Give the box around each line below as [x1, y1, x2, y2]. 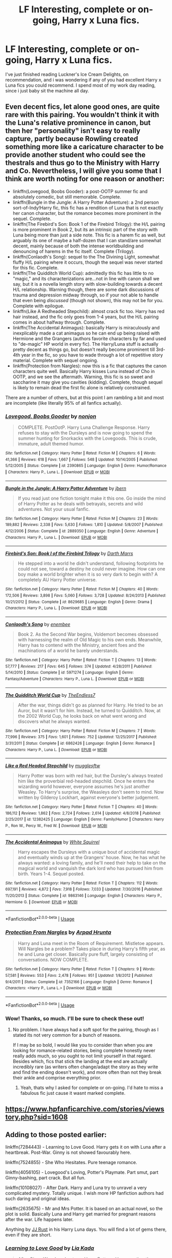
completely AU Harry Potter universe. [17, 577, 97, 583]
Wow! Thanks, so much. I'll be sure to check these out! [5, 1015, 144, 1022]
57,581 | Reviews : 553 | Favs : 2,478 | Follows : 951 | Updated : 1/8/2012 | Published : [5, 973, 153, 978]
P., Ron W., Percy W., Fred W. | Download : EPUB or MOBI [5, 823, 107, 829]
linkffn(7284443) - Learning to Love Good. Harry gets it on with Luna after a [5, 1144, 166, 1150]
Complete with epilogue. [12, 303, 64, 309]
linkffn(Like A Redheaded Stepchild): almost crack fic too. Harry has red [12, 308, 165, 314]
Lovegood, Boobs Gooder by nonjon [5, 412, 96, 420]
